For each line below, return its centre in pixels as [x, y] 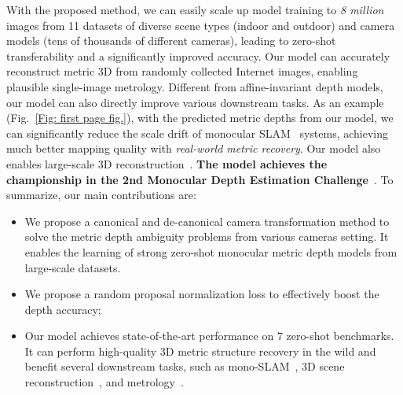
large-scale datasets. [73, 267]
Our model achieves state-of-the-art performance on [149, 336]
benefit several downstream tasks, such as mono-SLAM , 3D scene [185, 366]
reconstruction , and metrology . [104, 382]
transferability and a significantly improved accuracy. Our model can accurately [198, 55]
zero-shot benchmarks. [340, 336]
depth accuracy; [63, 309]
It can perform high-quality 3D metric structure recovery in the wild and [200, 351]
